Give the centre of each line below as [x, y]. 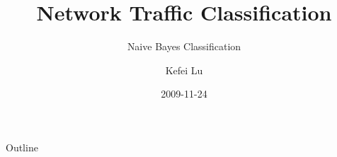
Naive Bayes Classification [184, 46]
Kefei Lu [184, 70]
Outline [22, 147]
